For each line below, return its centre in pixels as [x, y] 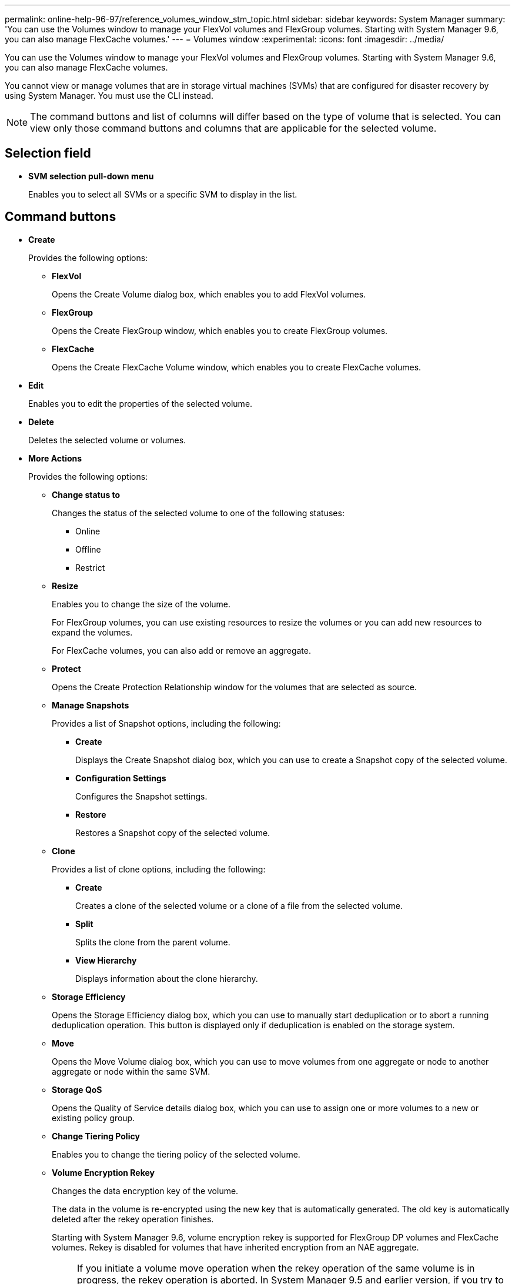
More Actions [55, 458]
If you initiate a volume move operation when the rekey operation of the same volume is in [276, 1268]
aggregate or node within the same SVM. [131, 1071]
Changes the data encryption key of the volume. [145, 1191]
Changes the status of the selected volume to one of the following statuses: [198, 513]
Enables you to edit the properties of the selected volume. [141, 403]
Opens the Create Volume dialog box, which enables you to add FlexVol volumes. [209, 294]
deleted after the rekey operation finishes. [133, 1219]
